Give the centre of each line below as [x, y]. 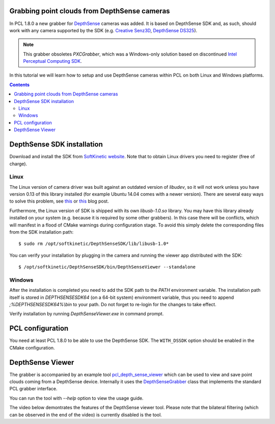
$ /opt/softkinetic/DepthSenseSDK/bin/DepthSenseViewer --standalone [107, 267]
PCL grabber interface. [34, 389]
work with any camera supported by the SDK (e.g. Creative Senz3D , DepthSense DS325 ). [103, 30]
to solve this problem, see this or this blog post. [59, 201]
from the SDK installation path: [42, 232]
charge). [18, 164]
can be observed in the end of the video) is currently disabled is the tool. [86, 415]
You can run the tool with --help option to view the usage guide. [76, 398]
